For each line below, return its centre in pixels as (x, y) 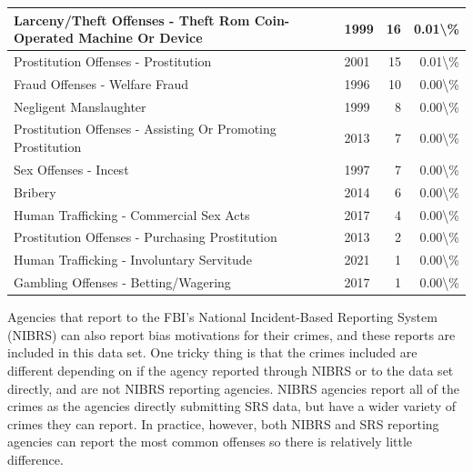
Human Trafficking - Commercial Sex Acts (132, 214)
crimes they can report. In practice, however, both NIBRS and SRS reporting (223, 423)
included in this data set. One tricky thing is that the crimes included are (212, 352)
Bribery (35, 191)
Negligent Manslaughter (80, 106)
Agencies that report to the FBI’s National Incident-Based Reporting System (222, 317)
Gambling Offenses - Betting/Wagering (122, 282)
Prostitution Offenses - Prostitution (113, 60)
